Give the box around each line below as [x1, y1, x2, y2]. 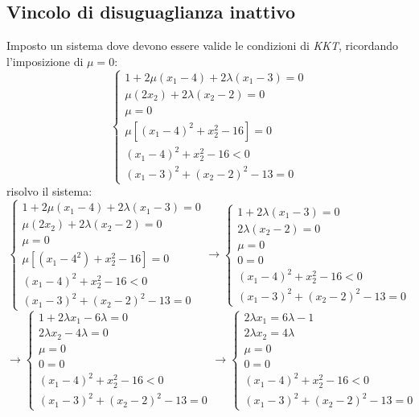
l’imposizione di [6, 52, 84, 69]
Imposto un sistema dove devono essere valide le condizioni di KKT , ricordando [6, 37, 399, 54]
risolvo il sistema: [6, 183, 92, 200]
